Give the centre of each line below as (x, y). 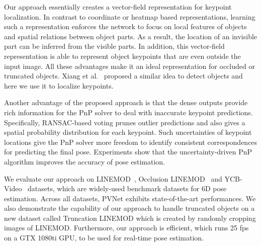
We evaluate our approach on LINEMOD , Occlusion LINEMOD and (113, 178)
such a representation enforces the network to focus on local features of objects (125, 26)
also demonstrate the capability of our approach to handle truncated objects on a (129, 208)
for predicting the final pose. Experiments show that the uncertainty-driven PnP (128, 152)
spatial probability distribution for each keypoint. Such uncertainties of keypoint (128, 132)
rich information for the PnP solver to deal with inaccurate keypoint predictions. (128, 112)
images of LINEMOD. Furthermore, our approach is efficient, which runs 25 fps (126, 228)
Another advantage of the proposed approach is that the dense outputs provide (126, 102)
